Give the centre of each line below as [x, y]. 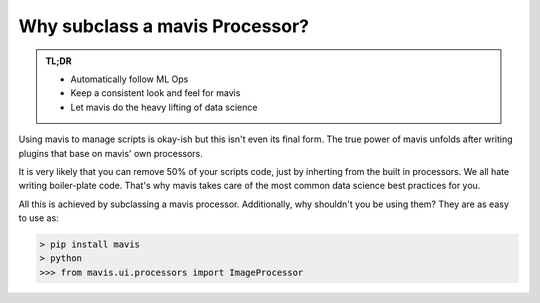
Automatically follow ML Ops [129, 79]
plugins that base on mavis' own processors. [111, 153]
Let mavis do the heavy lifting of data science [164, 107]
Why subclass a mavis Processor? [164, 26]
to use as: [38, 218]
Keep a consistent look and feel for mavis [155, 93]
